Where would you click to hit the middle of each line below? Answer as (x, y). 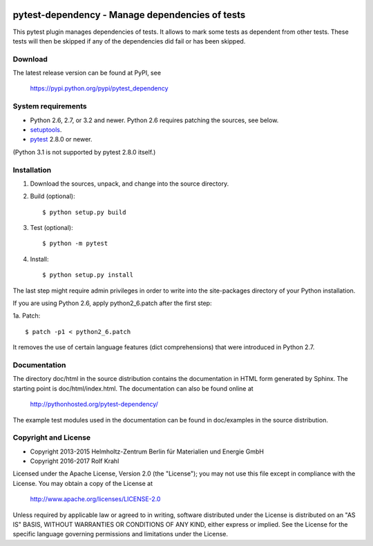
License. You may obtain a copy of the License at (83, 483)
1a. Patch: (27, 316)
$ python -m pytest (75, 244)
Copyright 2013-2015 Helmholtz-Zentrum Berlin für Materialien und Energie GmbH (147, 451)
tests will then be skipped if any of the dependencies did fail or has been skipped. (129, 41)
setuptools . (46, 129)
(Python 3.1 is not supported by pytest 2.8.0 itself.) (84, 152)
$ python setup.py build (84, 212)
